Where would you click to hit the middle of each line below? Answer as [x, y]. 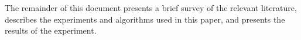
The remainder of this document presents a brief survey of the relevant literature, [151, 8]
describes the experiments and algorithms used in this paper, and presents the [145, 19]
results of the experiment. [51, 30]
